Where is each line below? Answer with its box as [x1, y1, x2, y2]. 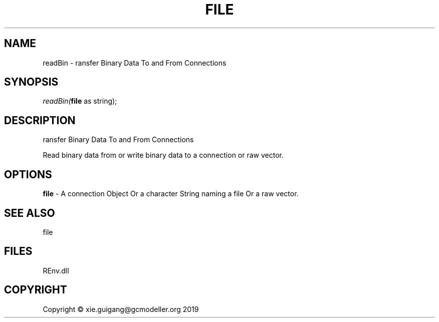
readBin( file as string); [43, 97, 117, 106]
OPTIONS [4, 168, 52, 181]
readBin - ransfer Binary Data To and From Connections [43, 58, 227, 67]
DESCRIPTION [4, 114, 76, 127]
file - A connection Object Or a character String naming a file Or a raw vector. [43, 189, 299, 198]
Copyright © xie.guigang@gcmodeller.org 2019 [43, 304, 199, 313]
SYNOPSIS [4, 76, 59, 89]
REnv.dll [43, 266, 69, 275]
